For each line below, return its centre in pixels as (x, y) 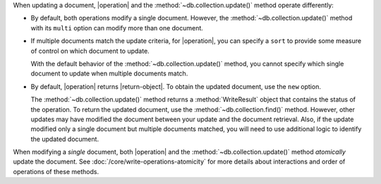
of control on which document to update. (90, 51)
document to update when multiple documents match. (109, 73)
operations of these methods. (56, 171)
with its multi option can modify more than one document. (117, 27)
